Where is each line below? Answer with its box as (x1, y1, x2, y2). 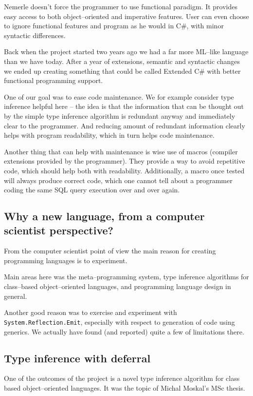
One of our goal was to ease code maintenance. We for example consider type (4, 91, 234, 102)
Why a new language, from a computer (4, 208, 205, 224)
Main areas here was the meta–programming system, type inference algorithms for (4, 271, 249, 282)
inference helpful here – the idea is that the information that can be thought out (4, 101, 244, 111)
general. (4, 291, 27, 301)
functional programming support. (4, 75, 103, 85)
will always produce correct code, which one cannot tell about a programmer (4, 175, 233, 185)
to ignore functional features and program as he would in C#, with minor (4, 21, 224, 31)
